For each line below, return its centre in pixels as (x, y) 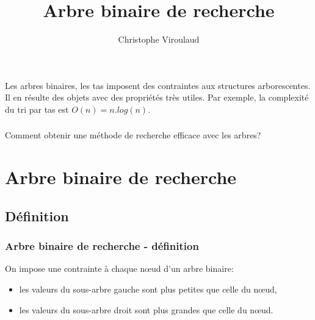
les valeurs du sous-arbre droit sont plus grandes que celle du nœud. (146, 309)
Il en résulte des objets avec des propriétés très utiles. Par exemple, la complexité (157, 97)
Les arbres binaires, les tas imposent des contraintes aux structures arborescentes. (158, 85)
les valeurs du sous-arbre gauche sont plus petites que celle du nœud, (148, 289)
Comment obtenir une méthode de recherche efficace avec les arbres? (133, 135)
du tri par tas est (37, 109)
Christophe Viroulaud (159, 39)
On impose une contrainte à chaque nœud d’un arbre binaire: (119, 268)
